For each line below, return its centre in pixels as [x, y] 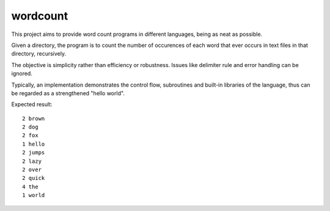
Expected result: [32, 104]
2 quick [34, 178]
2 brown [34, 118]
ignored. [22, 74]
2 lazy [32, 161]
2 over [32, 170]
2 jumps [34, 153]
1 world [34, 195]
